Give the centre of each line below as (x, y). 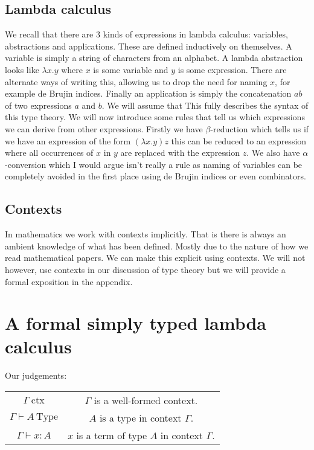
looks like (22, 69)
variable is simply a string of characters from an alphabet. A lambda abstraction (154, 58)
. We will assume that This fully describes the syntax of (205, 105)
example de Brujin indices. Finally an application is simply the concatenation (148, 93)
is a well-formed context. (146, 400)
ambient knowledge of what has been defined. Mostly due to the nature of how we (157, 246)
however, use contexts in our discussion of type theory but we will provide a (145, 269)
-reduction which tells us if (260, 128)
